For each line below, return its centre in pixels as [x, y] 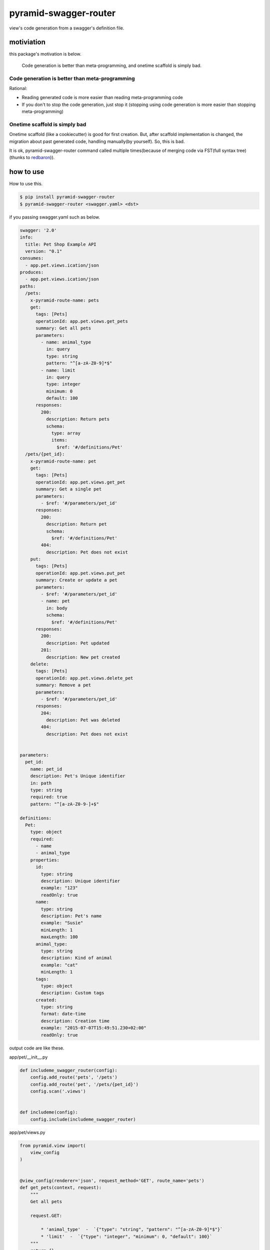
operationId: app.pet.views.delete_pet [84, 678]
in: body [56, 608]
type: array [66, 433]
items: [59, 440]
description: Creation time [75, 1021]
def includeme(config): [49, 1112]
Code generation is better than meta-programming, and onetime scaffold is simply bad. [112, 65]
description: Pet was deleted [83, 720]
